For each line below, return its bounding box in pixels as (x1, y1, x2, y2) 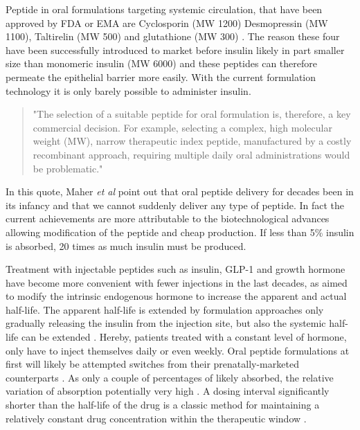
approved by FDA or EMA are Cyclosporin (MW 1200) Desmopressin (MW (6, 15, 328, 30)
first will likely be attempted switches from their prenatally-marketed (6, 357, 299, 371)
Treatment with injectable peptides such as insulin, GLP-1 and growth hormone (6, 262, 345, 276)
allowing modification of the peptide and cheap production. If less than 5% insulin (6, 224, 354, 239)
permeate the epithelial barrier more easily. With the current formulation (6, 69, 316, 84)
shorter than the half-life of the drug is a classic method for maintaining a (6, 397, 320, 412)
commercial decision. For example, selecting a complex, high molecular (33, 120, 332, 134)
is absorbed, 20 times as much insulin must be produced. (6, 238, 246, 253)
